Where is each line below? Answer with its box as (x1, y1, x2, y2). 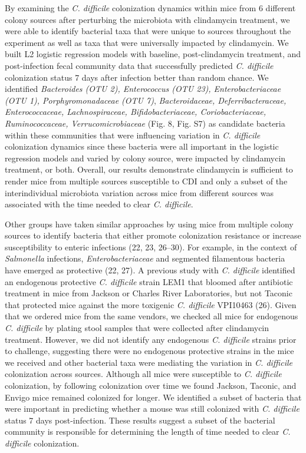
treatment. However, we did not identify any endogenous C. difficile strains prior (5, 333, 297, 345)
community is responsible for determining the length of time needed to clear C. (5, 425, 291, 438)
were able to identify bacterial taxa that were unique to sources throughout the (5, 25, 291, 37)
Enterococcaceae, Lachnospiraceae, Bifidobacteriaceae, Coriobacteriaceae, (5, 105, 266, 118)
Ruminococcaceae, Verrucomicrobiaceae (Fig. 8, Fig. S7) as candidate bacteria (5, 117, 285, 129)
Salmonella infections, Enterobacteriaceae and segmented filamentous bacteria (5, 252, 285, 264)
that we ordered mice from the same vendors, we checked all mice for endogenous (5, 310, 298, 322)
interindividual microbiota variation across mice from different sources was (5, 186, 274, 199)
